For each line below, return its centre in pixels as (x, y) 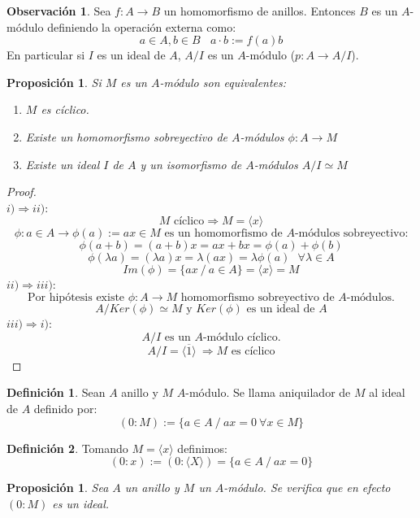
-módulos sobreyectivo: (351, 234)
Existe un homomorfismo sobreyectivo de (127, 136)
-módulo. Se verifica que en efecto (307, 488)
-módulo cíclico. (242, 337)
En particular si (46, 55)
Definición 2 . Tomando (67, 448)
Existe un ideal (63, 164)
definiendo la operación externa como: (142, 26)
